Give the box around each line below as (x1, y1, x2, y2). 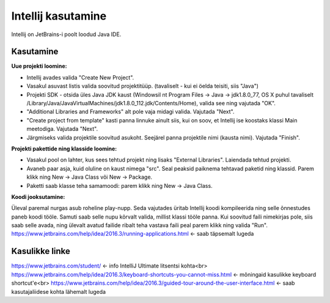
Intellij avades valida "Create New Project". (26, 73, 134, 81)
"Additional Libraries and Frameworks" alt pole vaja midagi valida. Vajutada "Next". (26, 108, 235, 116)
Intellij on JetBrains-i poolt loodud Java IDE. (11, 31, 122, 38)
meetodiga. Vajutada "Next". (26, 125, 98, 133)
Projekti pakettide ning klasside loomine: (11, 144, 117, 152)
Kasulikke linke (11, 246, 70, 256)
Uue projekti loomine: (11, 62, 67, 70)
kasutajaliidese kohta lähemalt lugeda (11, 288, 106, 295)
